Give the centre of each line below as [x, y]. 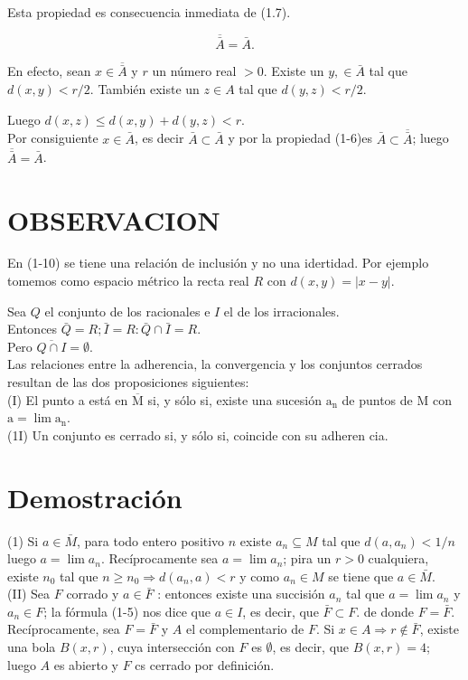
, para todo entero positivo [151, 540]
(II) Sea [29, 594]
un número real [194, 71]
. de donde [385, 611]
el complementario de [245, 629]
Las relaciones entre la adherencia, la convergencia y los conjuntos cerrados [215, 364]
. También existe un [145, 89]
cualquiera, [398, 558]
